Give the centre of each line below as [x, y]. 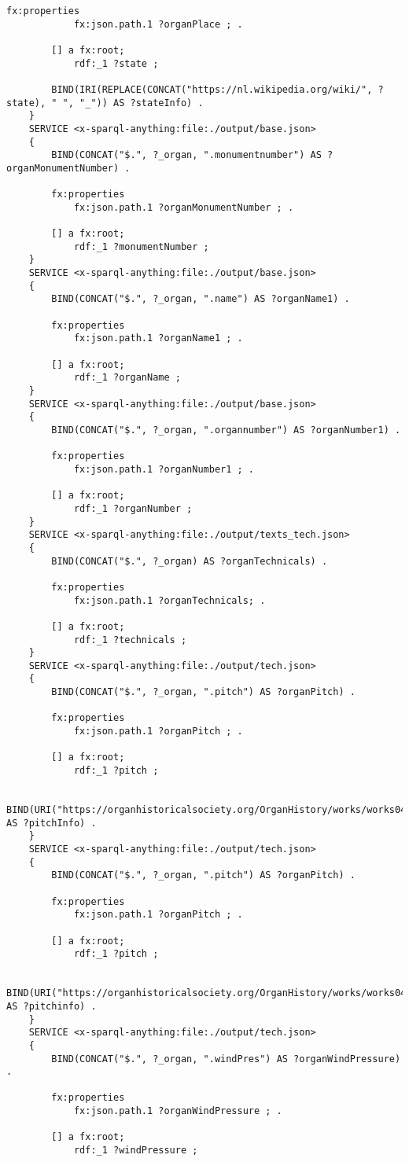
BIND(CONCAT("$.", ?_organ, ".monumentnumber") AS [186, 155]
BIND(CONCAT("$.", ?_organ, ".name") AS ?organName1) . [201, 299]
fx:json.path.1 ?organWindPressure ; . [178, 1111]
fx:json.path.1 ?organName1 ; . [158, 338]
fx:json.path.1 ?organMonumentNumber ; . [184, 207]
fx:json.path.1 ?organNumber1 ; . [164, 469]
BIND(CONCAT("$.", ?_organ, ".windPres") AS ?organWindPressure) [226, 1059]
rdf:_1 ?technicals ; [130, 640]
